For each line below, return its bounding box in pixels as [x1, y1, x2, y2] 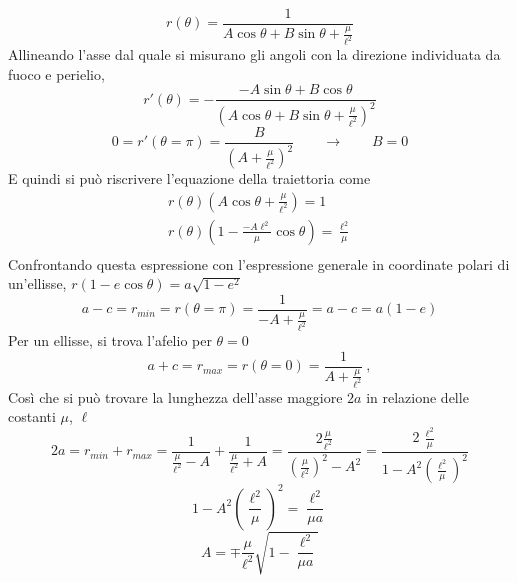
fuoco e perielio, [8, 63, 105, 84]
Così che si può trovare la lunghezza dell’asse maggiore [8, 386, 343, 407]
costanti [8, 406, 56, 427]
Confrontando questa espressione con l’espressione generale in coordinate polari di [8, 253, 510, 274]
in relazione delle [366, 386, 469, 407]
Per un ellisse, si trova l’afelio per [8, 330, 212, 351]
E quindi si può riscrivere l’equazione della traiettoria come [8, 168, 371, 189]
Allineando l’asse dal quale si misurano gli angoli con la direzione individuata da [8, 44, 501, 65]
